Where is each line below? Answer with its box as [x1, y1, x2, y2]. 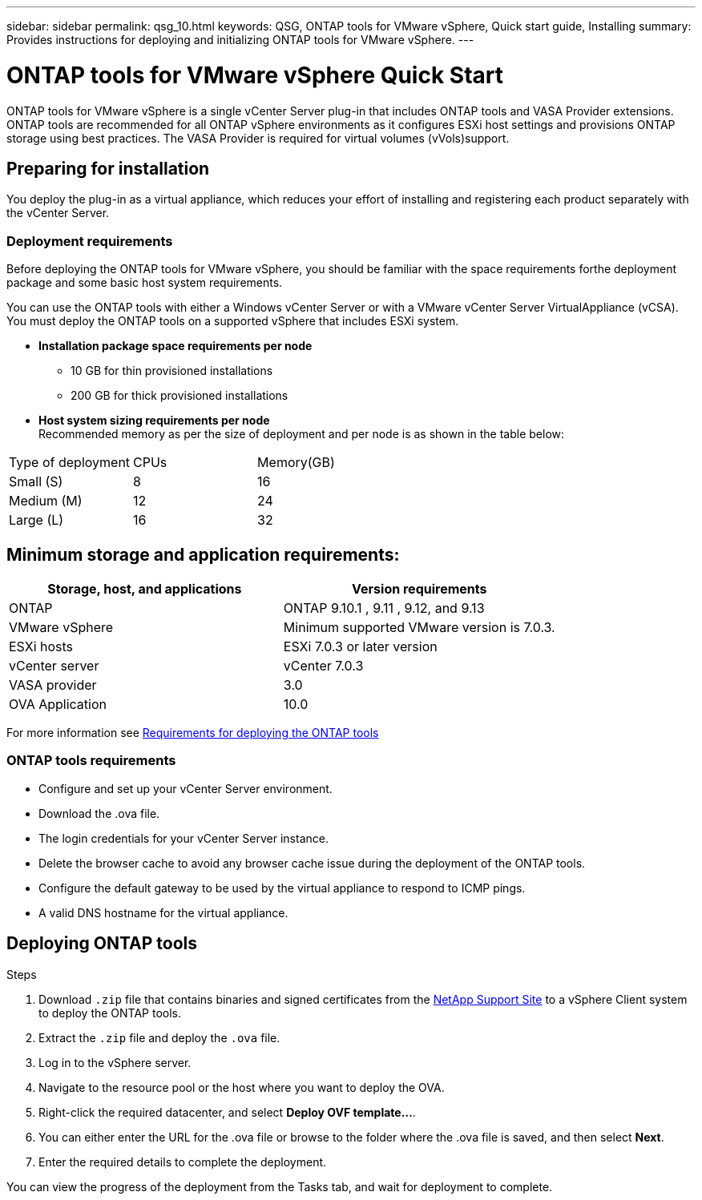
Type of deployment [9, 454, 131, 471]
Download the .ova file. [38, 806, 160, 820]
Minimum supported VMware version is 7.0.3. [283, 618, 555, 635]
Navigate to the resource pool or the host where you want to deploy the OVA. [38, 1080, 445, 1094]
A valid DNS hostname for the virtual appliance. [38, 905, 288, 920]
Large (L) [9, 512, 64, 529]
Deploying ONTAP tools [6, 933, 198, 954]
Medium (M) [9, 493, 83, 509]
